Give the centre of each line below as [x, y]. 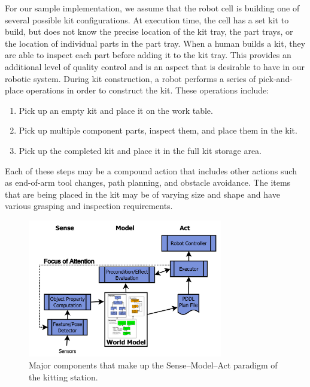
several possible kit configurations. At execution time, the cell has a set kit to [147, 19]
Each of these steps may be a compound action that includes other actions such [151, 170]
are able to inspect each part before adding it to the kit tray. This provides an [148, 55]
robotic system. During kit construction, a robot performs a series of [130, 78]
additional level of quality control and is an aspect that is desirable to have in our [155, 66]
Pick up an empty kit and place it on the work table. [116, 110]
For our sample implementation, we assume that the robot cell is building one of [152, 8]
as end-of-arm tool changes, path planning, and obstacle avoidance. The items [148, 182]
